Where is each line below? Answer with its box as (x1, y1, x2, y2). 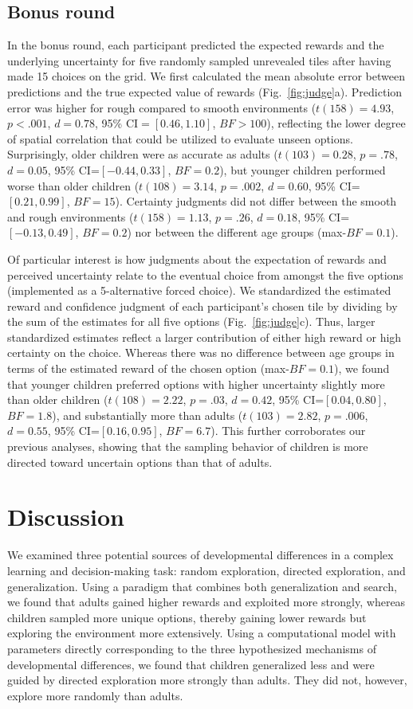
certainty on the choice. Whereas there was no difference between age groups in (7, 344, 395, 361)
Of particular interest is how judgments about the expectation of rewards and (7, 250, 387, 267)
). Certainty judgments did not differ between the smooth (115, 193, 397, 210)
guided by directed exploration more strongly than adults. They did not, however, (7, 672, 407, 688)
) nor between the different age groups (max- (127, 224, 347, 241)
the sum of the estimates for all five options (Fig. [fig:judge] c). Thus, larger (7, 313, 376, 330)
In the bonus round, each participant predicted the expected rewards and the (7, 37, 384, 53)
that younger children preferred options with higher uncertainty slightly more (7, 375, 385, 392)
